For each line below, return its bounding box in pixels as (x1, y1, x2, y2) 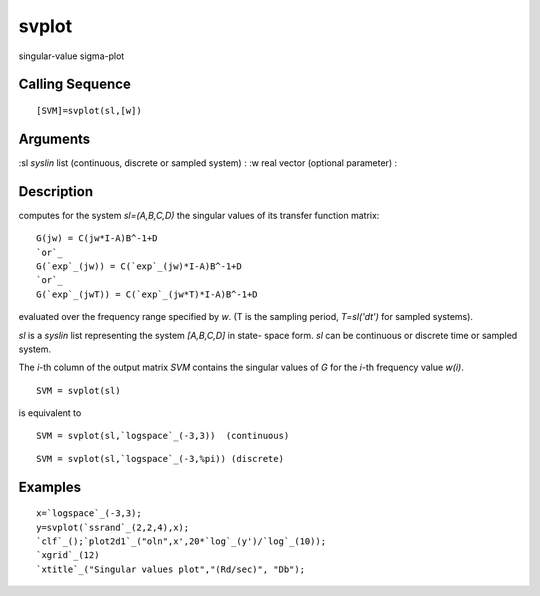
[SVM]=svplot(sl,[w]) (36, 105, 142, 116)
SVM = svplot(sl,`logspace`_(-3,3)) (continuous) (36, 430, 290, 442)
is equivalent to (18, 407, 82, 419)
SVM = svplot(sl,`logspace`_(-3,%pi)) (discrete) (36, 453, 285, 464)
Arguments (18, 130, 91, 147)
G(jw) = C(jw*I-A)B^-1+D (36, 233, 158, 244)
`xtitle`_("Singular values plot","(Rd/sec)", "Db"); (36, 563, 305, 575)
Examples (18, 478, 82, 495)
